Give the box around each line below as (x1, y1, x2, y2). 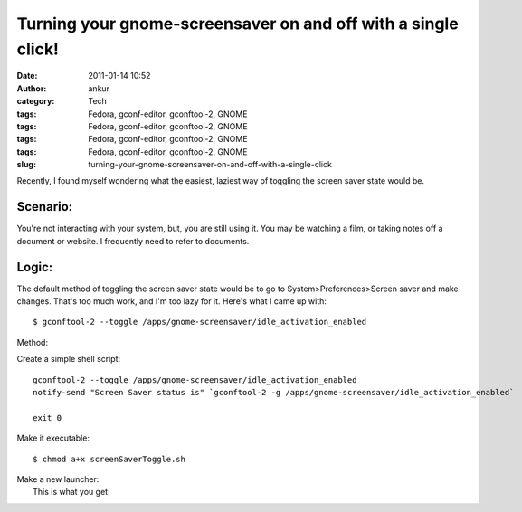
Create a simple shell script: (16, 354, 121, 365)
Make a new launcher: (16, 473, 100, 484)
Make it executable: (16, 432, 90, 443)
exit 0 (33, 412, 62, 422)
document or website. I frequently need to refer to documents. (16, 235, 250, 246)
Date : (16, 71, 38, 81)
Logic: (16, 259, 53, 275)
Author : (16, 82, 47, 94)
